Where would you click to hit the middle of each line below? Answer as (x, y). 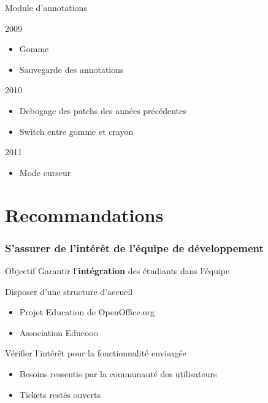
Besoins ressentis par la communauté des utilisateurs (118, 373)
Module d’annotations (46, 7)
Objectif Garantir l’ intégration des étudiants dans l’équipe (117, 270)
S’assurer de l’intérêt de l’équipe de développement (134, 248)
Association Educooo (59, 332)
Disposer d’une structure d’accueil (69, 291)
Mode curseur (45, 172)
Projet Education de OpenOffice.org (87, 312)
